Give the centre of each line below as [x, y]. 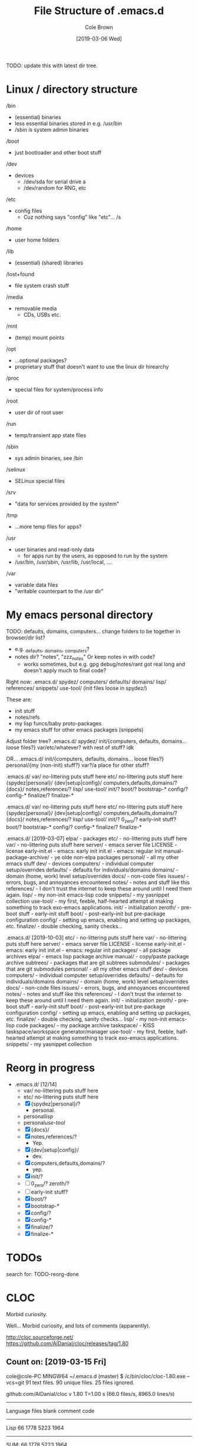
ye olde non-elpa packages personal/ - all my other [116, 857]
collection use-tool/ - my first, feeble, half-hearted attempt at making [90, 901]
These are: [19, 699]
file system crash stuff [42, 285]
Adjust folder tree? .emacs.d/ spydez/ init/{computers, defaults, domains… [96, 741]
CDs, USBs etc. [42, 314]
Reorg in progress [51, 1068]
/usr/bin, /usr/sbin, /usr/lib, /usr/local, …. [64, 562]
